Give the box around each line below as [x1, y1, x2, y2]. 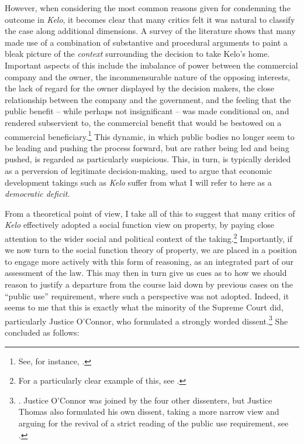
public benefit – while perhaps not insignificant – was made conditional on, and [5, 105, 289, 117]
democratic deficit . [5, 187, 70, 200]
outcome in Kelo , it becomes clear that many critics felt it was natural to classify [5, 13, 295, 25]
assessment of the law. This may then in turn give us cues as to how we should [5, 267, 287, 279]
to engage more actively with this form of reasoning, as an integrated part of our [5, 255, 293, 267]
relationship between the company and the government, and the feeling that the [5, 93, 291, 105]
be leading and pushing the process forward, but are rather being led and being [5, 141, 289, 153]
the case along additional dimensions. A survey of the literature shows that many [5, 25, 296, 37]
